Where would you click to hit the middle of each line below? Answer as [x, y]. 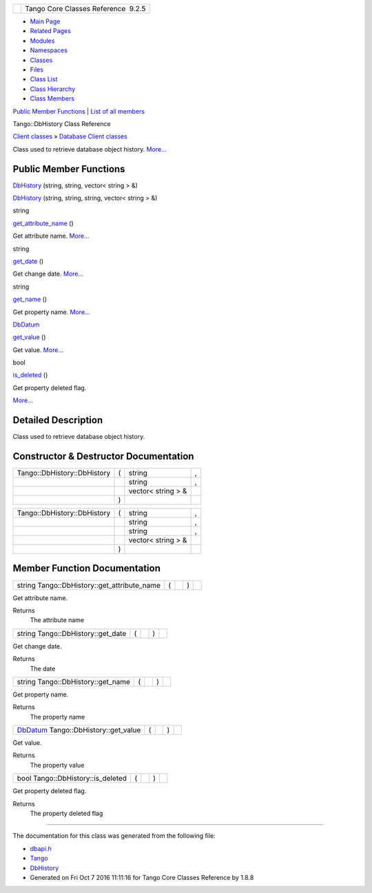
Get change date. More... [48, 274]
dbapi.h [41, 848]
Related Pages [51, 31]
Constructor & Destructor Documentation [103, 456]
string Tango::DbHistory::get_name [74, 681]
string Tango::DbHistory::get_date [72, 633]
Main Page [45, 21]
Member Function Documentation [87, 568]
